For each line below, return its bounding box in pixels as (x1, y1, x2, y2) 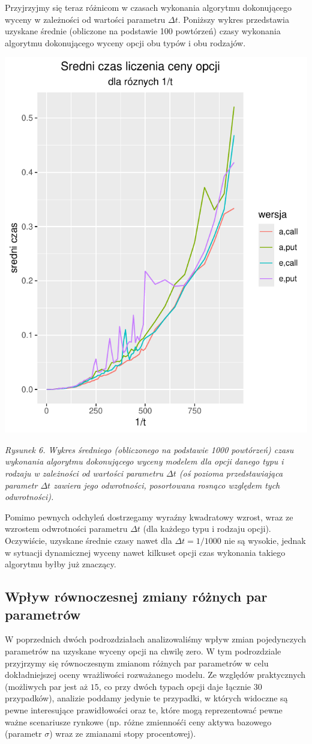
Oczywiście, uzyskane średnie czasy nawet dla (5, 534, 172, 547)
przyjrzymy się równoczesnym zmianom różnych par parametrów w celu (5, 656, 269, 669)
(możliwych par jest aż (5, 680, 88, 692)
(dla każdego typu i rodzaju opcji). (143, 522, 271, 535)
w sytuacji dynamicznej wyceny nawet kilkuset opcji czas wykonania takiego (5, 546, 286, 558)
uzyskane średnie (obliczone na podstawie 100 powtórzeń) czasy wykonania (5, 25, 281, 37)
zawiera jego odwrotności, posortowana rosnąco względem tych (53, 478, 280, 491)
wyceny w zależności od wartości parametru (5, 13, 166, 25)
